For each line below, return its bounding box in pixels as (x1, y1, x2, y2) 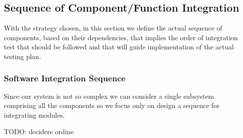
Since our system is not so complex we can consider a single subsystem (4, 91, 214, 101)
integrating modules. (4, 109, 65, 120)
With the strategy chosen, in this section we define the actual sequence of (4, 23, 222, 33)
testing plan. (4, 51, 41, 61)
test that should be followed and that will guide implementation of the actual (4, 42, 234, 52)
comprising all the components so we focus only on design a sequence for (4, 100, 220, 110)
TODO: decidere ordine (4, 126, 74, 136)
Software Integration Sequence (4, 72, 126, 84)
